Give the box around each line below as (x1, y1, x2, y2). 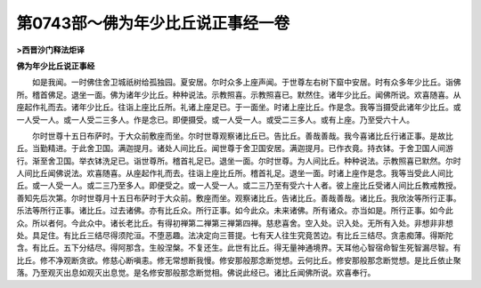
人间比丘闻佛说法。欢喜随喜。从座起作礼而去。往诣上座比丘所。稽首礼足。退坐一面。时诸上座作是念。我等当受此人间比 (16, 168, 453, 179)
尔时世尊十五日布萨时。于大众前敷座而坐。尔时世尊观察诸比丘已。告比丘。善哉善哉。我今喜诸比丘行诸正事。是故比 (31, 130, 453, 141)
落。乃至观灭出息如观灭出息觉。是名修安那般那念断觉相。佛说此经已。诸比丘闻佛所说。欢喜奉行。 (16, 268, 376, 278)
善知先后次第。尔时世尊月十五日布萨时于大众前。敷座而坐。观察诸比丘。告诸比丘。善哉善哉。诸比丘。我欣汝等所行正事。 (16, 192, 461, 204)
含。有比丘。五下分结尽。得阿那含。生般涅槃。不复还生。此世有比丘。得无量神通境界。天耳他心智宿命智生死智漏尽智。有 (16, 243, 461, 253)
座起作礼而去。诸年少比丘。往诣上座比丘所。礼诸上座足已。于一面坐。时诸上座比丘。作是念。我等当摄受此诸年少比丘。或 (16, 102, 461, 113)
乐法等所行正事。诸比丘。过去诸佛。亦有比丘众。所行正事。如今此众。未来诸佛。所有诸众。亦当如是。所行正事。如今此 (16, 205, 453, 216)
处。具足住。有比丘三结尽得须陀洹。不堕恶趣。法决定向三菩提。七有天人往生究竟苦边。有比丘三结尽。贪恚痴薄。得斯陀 (16, 230, 453, 241)
